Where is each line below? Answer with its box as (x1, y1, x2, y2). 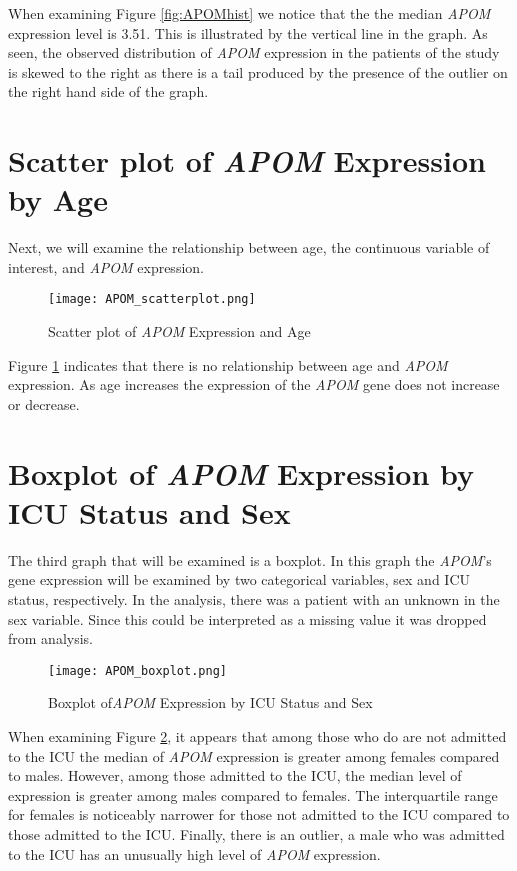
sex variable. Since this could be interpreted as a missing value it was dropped (8, 608, 487, 629)
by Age (8, 179, 108, 220)
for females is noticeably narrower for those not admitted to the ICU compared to (8, 804, 510, 825)
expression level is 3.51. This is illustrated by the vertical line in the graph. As (8, 22, 488, 43)
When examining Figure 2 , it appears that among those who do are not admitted (8, 726, 507, 747)
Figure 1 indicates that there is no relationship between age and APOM (8, 354, 448, 375)
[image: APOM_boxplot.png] (48, 663, 227, 678)
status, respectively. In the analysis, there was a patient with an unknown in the (8, 589, 500, 609)
